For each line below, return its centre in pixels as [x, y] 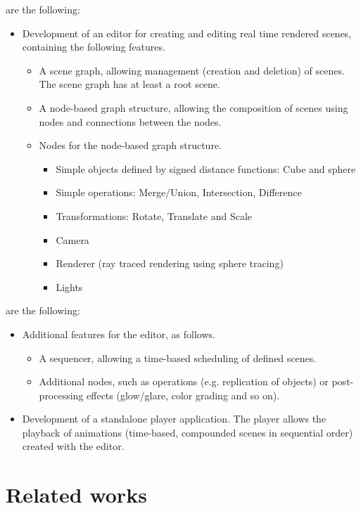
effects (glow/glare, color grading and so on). [183, 395]
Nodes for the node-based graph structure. [130, 145]
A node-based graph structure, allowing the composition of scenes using [194, 107]
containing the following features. [94, 47]
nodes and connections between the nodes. [130, 121]
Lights [69, 286]
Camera [72, 239]
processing [61, 395]
